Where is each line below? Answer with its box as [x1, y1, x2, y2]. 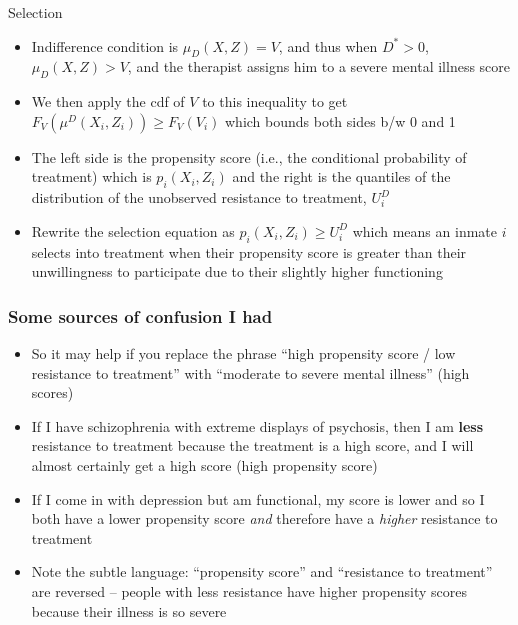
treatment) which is [31, 166, 152, 187]
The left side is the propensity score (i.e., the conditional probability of [31, 146, 467, 167]
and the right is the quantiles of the [232, 166, 451, 187]
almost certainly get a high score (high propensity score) [31, 454, 378, 475]
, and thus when [278, 35, 378, 56]
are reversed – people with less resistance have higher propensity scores [31, 580, 468, 601]
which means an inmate [352, 220, 497, 241]
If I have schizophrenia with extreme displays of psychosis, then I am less [31, 415, 484, 436]
